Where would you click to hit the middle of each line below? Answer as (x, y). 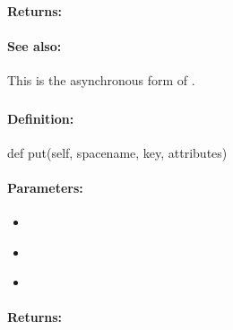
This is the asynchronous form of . (101, 79)
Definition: (41, 118)
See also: (35, 45)
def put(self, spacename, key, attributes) (117, 152)
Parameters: (45, 187)
